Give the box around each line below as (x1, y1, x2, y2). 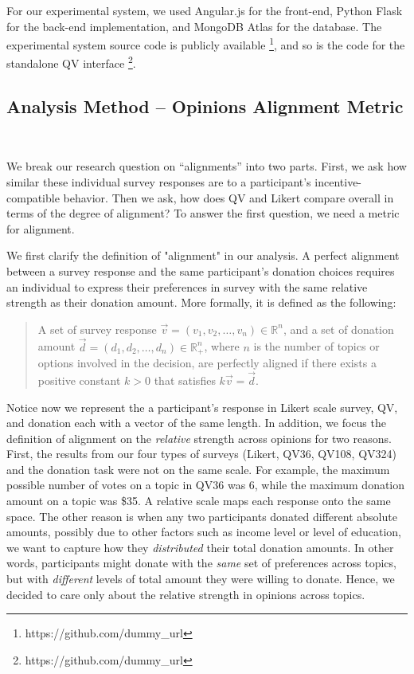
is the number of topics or (253, 338, 380, 355)
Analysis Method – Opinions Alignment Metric (6, 94, 404, 119)
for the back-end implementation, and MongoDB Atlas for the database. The (6, 18, 382, 34)
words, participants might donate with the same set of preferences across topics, (6, 554, 396, 571)
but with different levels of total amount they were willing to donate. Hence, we (6, 570, 395, 587)
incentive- (314, 174, 362, 190)
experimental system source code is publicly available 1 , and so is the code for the (6, 34, 405, 53)
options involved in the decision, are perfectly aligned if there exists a (37, 355, 377, 371)
